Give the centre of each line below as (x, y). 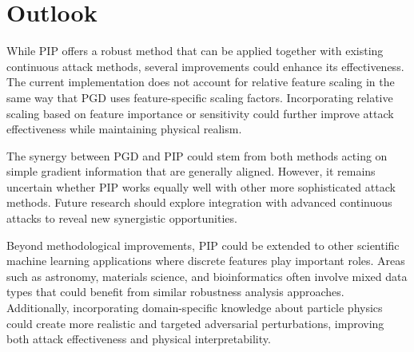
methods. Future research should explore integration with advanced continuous (199, 202)
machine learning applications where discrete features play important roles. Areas (206, 261)
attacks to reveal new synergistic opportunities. (122, 218)
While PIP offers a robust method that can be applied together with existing (195, 51)
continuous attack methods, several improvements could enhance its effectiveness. (205, 66)
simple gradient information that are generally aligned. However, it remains (191, 171)
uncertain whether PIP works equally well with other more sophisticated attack (201, 186)
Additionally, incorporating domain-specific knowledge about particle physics (195, 308)
